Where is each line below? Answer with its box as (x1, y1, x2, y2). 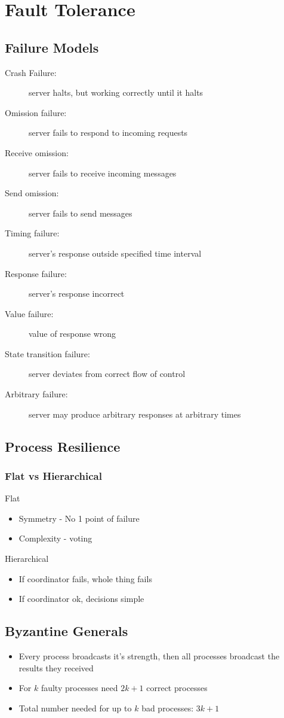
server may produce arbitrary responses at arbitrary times (29, 407, 241, 420)
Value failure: (5, 307, 54, 320)
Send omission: (5, 187, 59, 199)
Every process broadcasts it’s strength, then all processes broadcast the (18, 650, 280, 662)
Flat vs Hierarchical (5, 468, 102, 483)
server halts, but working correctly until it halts (29, 86, 203, 99)
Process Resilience (5, 437, 121, 455)
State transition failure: (5, 347, 90, 360)
